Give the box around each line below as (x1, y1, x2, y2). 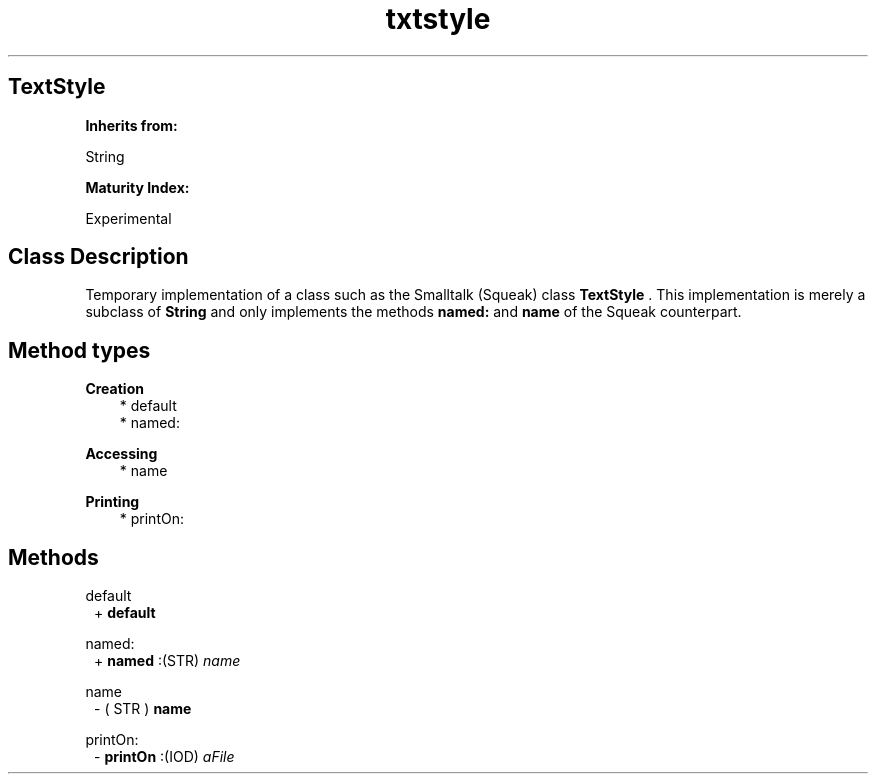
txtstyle (385, 2, 491, 36)
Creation (85, 380, 144, 398)
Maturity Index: (85, 178, 190, 196)
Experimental (85, 209, 172, 227)
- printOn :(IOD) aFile (94, 748, 235, 766)
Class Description (8, 244, 189, 270)
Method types (8, 337, 151, 363)
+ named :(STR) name (94, 652, 241, 670)
